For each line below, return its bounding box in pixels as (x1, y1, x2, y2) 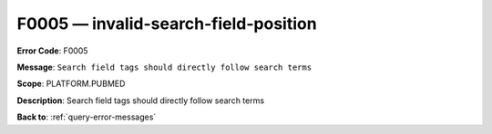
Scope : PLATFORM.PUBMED (16, 78, 126, 90)
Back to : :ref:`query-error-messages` (16, 111, 157, 122)
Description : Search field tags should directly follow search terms (16, 95, 264, 106)
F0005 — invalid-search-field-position (16, 14, 318, 33)
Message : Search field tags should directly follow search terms (16, 62, 313, 72)
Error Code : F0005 (16, 45, 88, 56)
